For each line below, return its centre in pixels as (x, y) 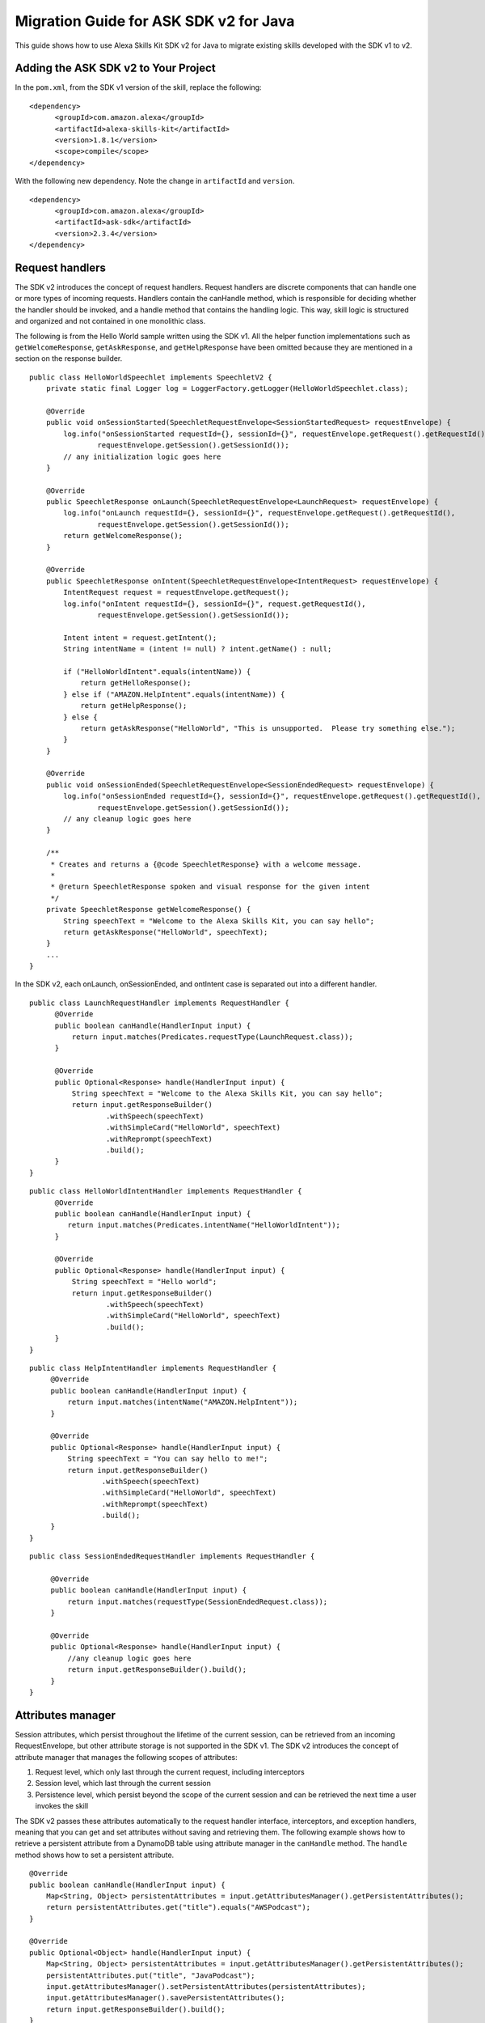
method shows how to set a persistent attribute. (95, 1855)
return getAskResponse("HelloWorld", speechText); (166, 932)
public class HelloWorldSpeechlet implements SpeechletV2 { (151, 377)
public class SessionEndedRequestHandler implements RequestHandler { (172, 1556)
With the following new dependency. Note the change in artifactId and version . (155, 181)
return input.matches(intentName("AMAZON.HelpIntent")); (183, 1402)
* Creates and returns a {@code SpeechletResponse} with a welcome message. (206, 864)
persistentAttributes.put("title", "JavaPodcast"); (150, 1975)
